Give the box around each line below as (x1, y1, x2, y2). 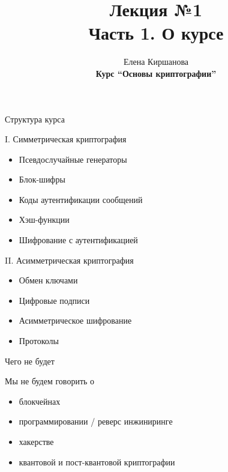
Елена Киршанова (123, 55, 189, 68)
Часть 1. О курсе (88, 20, 224, 45)
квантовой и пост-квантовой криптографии (19, 455, 175, 468)
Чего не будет (5, 354, 55, 367)
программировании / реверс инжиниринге (19, 415, 173, 428)
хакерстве (19, 435, 54, 447)
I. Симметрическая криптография (5, 133, 127, 145)
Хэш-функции (19, 213, 70, 226)
